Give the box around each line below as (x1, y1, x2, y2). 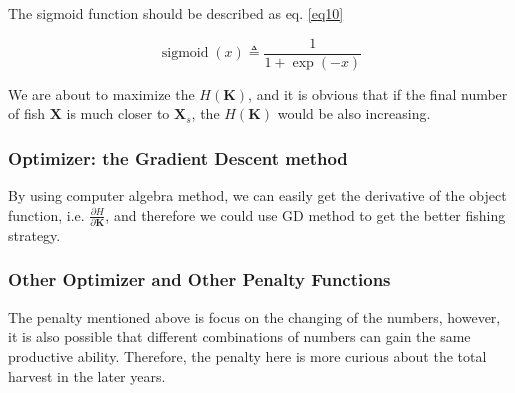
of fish (8, 103, 46, 124)
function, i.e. (8, 204, 85, 225)
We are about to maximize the (8, 83, 195, 104)
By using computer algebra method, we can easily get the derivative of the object (8, 185, 507, 206)
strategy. (8, 224, 61, 245)
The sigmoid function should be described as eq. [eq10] (8, 3, 344, 23)
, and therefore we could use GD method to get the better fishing (105, 204, 506, 225)
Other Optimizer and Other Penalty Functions (8, 267, 391, 292)
